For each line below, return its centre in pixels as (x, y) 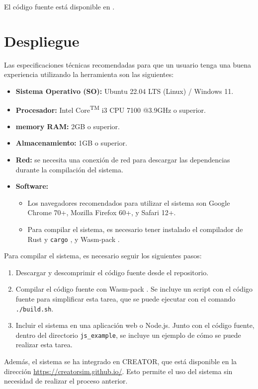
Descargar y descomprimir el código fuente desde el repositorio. (112, 272)
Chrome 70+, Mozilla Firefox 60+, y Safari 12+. (102, 212)
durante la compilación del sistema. (69, 169)
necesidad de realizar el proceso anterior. (66, 381)
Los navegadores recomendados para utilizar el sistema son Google (129, 202)
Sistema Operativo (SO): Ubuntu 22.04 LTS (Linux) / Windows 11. (125, 91)
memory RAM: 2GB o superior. (68, 126)
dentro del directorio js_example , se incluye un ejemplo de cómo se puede (128, 335)
